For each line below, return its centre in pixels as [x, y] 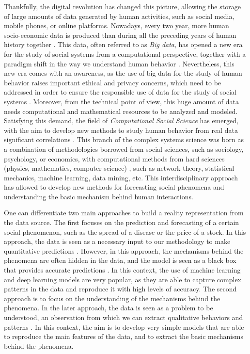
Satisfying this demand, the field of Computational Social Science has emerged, [121, 121]
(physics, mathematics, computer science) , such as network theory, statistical [119, 168]
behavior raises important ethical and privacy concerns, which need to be [113, 82]
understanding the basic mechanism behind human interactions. [99, 196]
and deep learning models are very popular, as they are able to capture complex [123, 279]
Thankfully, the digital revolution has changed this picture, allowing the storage [122, 6]
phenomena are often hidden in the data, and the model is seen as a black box [120, 260]
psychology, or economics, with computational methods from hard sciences [114, 158]
